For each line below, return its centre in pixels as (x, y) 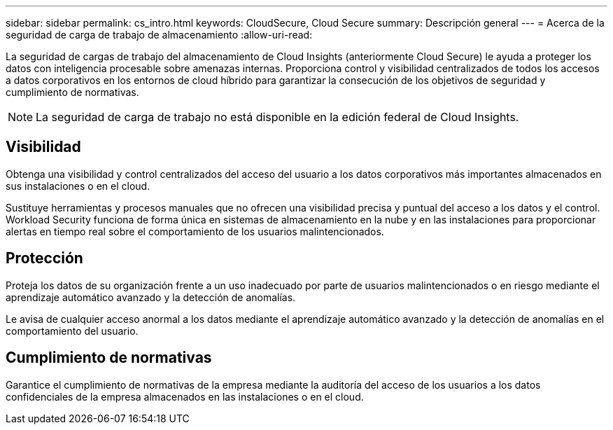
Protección (44, 258)
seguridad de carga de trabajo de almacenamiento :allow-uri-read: (159, 35)
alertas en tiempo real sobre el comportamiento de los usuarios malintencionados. (195, 231)
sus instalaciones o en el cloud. (78, 186)
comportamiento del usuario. (72, 331)
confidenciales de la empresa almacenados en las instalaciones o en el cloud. (185, 396)
